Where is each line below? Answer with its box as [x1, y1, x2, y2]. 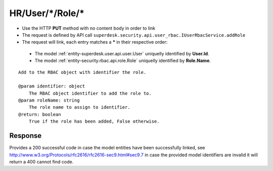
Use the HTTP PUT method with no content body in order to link [22, 25, 156, 31]
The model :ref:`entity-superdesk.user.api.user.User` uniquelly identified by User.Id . [34, 50, 209, 56]
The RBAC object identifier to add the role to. [28, 91, 152, 96]
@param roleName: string [18, 98, 80, 103]
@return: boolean [18, 111, 61, 117]
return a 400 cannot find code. [9, 158, 74, 164]
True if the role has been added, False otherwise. [28, 119, 160, 124]
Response [9, 131, 42, 140]
